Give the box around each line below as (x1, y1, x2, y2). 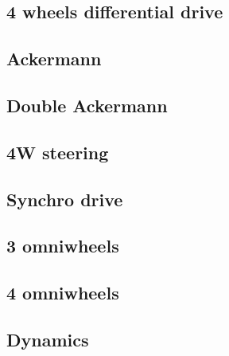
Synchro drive (6, 186, 123, 211)
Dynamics (6, 327, 89, 351)
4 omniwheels (6, 280, 119, 305)
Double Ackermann (6, 92, 168, 117)
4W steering (6, 139, 109, 164)
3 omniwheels (6, 233, 119, 258)
